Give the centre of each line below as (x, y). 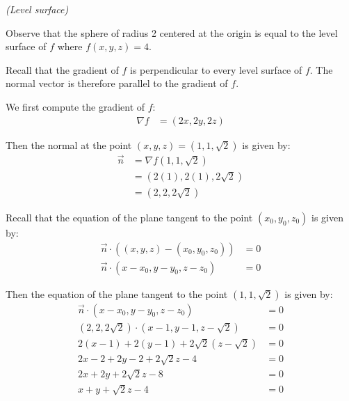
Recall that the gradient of (62, 69)
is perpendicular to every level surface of (216, 69)
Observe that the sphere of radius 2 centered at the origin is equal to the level (172, 32)
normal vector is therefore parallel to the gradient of (117, 83)
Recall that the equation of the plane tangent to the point (129, 217)
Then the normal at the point (69, 144)
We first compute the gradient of (75, 106)
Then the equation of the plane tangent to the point (117, 293)
